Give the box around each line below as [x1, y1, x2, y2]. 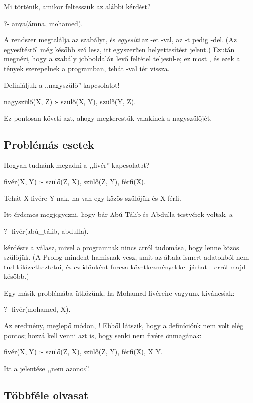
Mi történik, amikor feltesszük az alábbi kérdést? [4, 1, 151, 11]
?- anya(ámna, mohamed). [4, 18, 83, 28]
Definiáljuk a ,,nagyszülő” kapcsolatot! [4, 80, 120, 90]
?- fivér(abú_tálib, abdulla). [4, 225, 89, 236]
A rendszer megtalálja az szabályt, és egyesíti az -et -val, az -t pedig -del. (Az [4, 34, 237, 45]
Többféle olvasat [4, 387, 89, 402]
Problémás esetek [4, 136, 95, 152]
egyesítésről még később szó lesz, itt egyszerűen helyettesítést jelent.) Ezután [4, 44, 235, 54]
